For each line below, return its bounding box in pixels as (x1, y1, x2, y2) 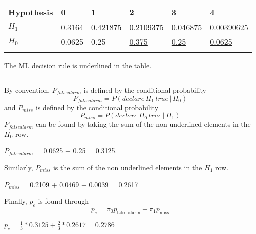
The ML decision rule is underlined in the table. (4, 60, 152, 70)
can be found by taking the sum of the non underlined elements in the (35, 119, 251, 129)
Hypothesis (8, 6, 53, 18)
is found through (38, 196, 89, 206)
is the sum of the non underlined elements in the (53, 162, 202, 172)
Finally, (4, 196, 27, 206)
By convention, (4, 84, 50, 95)
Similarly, (4, 162, 33, 172)
